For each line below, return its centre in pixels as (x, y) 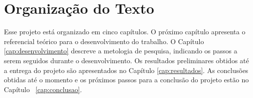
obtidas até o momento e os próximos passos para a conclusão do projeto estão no (126, 80)
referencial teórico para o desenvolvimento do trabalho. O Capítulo (104, 41)
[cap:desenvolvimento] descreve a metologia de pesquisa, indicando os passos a (121, 51)
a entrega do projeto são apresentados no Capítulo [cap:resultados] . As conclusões (126, 70)
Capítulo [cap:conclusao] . (43, 89)
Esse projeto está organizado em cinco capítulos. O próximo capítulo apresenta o (125, 32)
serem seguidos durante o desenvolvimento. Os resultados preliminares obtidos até (126, 60)
